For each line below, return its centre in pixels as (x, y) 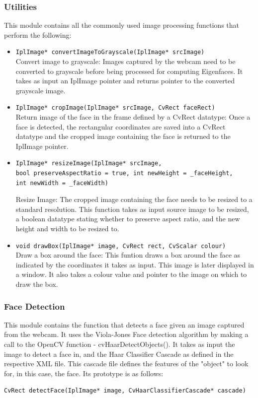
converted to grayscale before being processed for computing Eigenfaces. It (129, 71)
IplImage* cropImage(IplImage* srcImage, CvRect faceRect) (115, 108)
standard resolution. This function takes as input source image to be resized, (132, 209)
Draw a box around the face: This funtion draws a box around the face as (128, 255)
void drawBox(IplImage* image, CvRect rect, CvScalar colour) (121, 246)
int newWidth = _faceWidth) (62, 183)
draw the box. (37, 284)
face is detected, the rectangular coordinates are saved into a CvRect (121, 126)
